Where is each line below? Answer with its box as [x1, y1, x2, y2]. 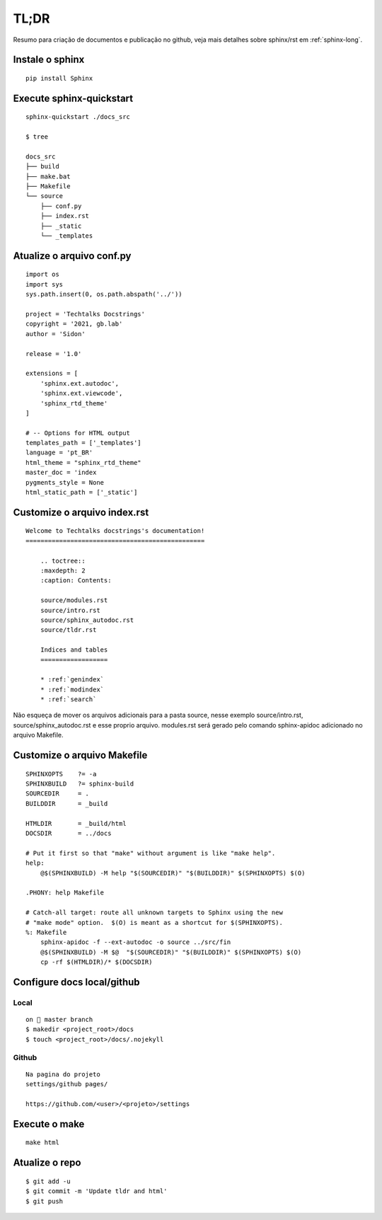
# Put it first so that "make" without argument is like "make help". [25, 849, 276, 857]
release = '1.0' [25, 350, 82, 357]
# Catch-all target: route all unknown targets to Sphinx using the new [25, 909, 283, 916]
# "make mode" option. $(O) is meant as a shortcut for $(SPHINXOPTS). [25, 919, 283, 926]
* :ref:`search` [40, 696, 97, 703]
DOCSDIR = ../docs [25, 829, 112, 838]
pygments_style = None [25, 478, 105, 486]
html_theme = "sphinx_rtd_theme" [25, 459, 141, 466]
